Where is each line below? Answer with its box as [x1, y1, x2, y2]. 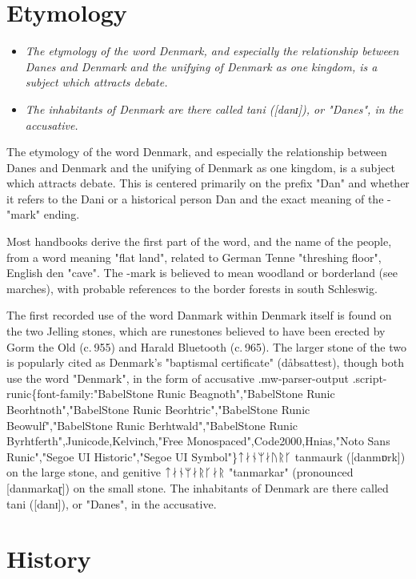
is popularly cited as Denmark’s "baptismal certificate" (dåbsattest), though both [6, 354, 404, 371]
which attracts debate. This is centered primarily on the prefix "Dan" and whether [6, 175, 410, 191]
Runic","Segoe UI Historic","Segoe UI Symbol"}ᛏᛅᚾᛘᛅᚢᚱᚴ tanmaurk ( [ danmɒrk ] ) [6, 448, 406, 464]
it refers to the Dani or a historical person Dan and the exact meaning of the [6, 190, 384, 207]
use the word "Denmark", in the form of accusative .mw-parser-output [6, 369, 349, 386]
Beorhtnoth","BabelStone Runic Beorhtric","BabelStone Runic [6, 401, 310, 417]
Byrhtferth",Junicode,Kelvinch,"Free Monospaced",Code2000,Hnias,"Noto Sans [6, 432, 390, 449]
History [6, 542, 91, 575]
